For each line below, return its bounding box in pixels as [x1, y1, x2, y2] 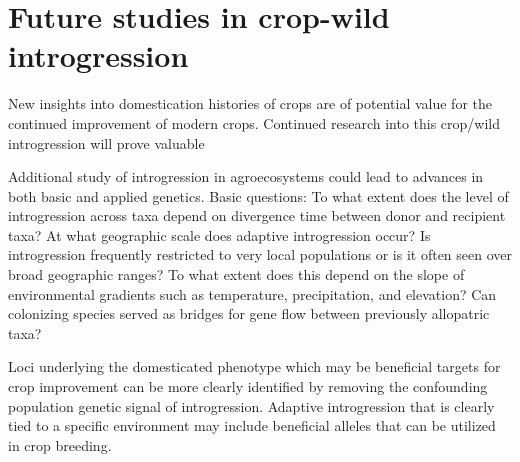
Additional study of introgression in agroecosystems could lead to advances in [8, 166, 484, 187]
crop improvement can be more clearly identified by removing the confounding [8, 376, 488, 397]
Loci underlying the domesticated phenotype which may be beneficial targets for [8, 356, 501, 377]
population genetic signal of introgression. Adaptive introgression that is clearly [8, 395, 495, 416]
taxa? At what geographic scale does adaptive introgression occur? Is [8, 224, 431, 245]
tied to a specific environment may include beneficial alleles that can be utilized [8, 415, 496, 436]
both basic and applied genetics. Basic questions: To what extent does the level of [8, 185, 509, 206]
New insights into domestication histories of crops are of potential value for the [8, 93, 492, 114]
